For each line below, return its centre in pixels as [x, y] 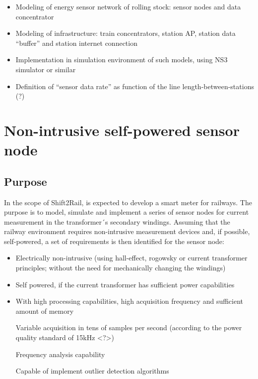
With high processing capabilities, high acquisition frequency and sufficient [129, 301]
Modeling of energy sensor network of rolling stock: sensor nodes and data [128, 6]
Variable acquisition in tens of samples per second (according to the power [129, 327]
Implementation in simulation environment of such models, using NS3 [122, 60]
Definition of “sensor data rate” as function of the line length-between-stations [135, 86]
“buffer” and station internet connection [76, 43]
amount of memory [45, 311]
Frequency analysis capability [60, 354]
